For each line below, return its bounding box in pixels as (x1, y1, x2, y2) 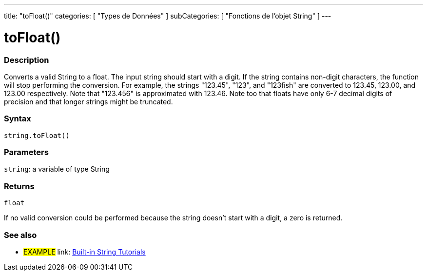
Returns (4, 181, 35, 191)
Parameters (4, 147, 49, 157)
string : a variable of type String (4, 165, 110, 174)
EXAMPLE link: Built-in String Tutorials (23, 247, 146, 256)
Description (4, 55, 49, 65)
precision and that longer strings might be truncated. (4, 97, 173, 106)
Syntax (4, 114, 31, 124)
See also (4, 230, 37, 240)
